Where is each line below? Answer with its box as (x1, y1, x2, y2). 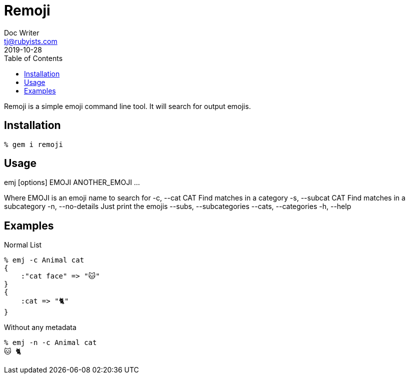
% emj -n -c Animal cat (4, 338, 97, 347)
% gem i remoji (4, 140, 63, 148)
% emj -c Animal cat (4, 256, 84, 264)
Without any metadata (4, 323, 76, 332)
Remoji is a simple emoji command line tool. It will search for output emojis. (4, 101, 251, 110)
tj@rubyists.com (4, 36, 57, 45)
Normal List (4, 240, 42, 249)
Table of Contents (4, 53, 63, 62)
